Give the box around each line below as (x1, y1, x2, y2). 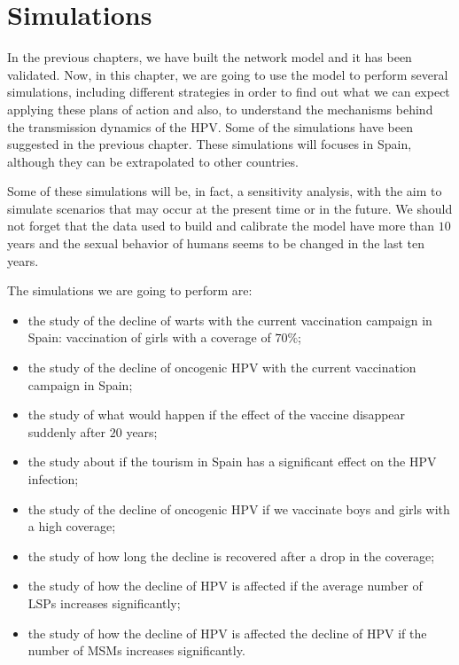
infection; (27, 470, 79, 488)
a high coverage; (27, 517, 116, 536)
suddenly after (27, 422, 106, 441)
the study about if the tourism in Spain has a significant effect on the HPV (27, 452, 437, 471)
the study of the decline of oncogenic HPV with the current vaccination (27, 358, 416, 377)
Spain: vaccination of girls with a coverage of (27, 328, 271, 347)
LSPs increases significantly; (27, 593, 181, 612)
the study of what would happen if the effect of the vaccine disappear (27, 405, 406, 424)
